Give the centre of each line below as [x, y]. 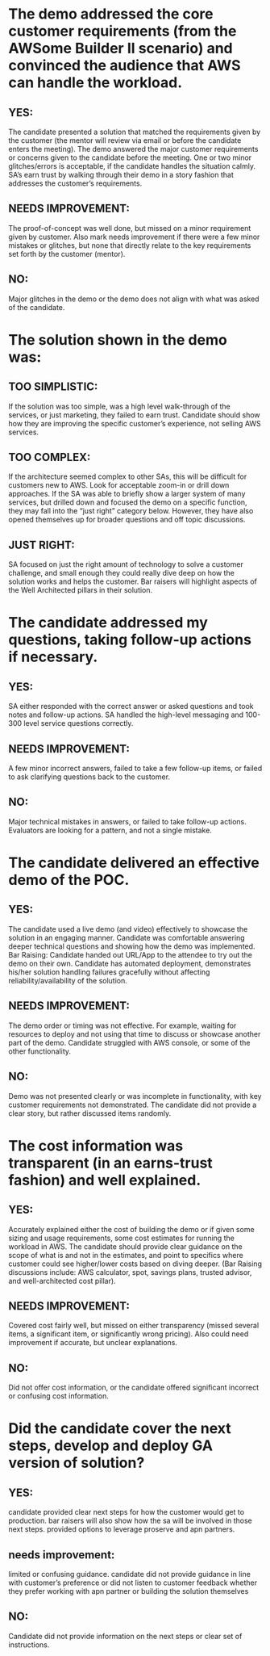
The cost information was [96, 1145]
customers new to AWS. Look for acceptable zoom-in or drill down [119, 485]
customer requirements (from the [123, 31]
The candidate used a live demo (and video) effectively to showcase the [128, 929]
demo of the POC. [69, 880]
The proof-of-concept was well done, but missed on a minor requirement [130, 228]
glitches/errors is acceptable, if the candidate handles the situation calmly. [132, 166]
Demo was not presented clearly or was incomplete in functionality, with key [135, 1096]
